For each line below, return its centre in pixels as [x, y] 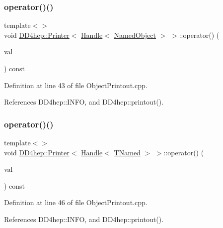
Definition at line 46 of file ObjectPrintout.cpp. [76, 202]
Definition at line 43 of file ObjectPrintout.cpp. [76, 85]
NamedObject [135, 35]
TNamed [127, 152]
